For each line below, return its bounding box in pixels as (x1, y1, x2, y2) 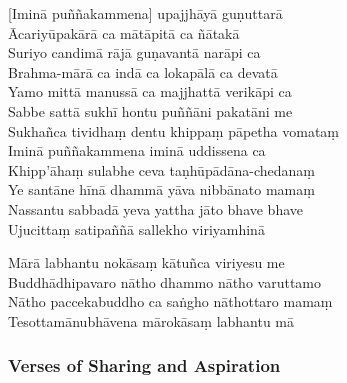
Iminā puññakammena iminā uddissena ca (8, 140, 266, 161)
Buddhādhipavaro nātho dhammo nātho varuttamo (8, 271, 321, 292)
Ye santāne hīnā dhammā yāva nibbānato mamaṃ (8, 179, 315, 200)
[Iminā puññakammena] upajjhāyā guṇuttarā (8, 3, 283, 23)
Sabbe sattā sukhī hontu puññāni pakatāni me (8, 100, 293, 121)
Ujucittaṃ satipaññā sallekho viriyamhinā (8, 218, 265, 239)
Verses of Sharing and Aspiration (8, 353, 281, 378)
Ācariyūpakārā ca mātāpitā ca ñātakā (8, 22, 240, 43)
